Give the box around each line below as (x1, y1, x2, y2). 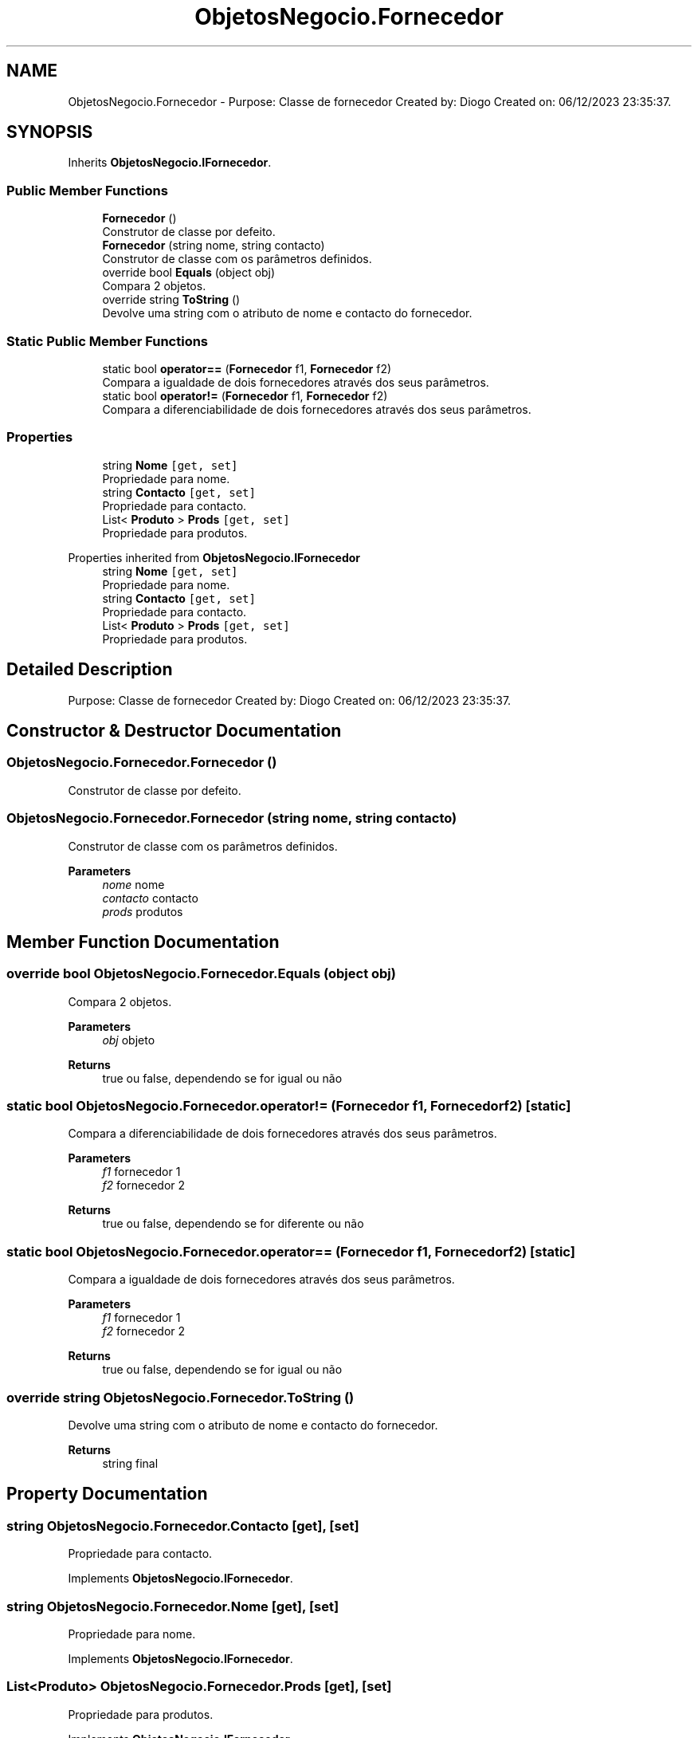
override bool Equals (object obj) (102, 265, 276, 280)
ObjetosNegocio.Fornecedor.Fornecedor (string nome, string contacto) (6, 810, 457, 827)
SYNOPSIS (6, 122, 93, 143)
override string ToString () (102, 293, 241, 307)
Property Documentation (6, 1484, 208, 1504)
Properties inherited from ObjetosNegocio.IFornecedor (68, 550, 361, 564)
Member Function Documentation (6, 931, 280, 952)
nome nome (102, 877, 165, 891)
